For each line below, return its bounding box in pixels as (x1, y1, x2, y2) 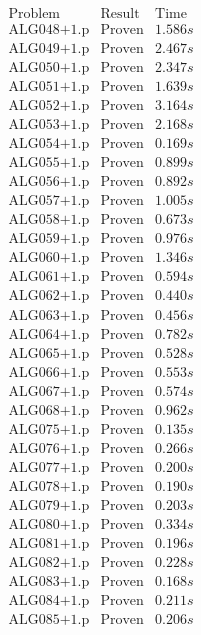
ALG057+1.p (8, 194, 90, 209)
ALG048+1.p (8, 23, 90, 38)
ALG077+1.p (8, 460, 90, 475)
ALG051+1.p (8, 80, 90, 95)
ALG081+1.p (8, 536, 90, 551)
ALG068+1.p (8, 403, 90, 418)
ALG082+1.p (8, 555, 90, 570)
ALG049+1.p (8, 42, 90, 57)
